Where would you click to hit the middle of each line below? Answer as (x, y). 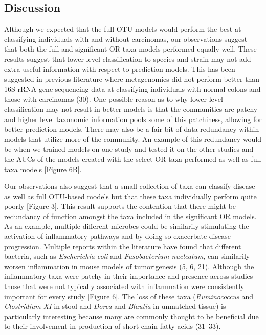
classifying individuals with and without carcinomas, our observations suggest (126, 39)
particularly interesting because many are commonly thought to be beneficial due (131, 316)
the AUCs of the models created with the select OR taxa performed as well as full (133, 159)
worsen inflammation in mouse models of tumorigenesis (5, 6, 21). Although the (129, 266)
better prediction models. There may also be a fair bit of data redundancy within (132, 129)
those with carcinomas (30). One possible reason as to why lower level (114, 99)
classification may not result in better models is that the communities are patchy (131, 109)
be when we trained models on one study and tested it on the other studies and (129, 149)
